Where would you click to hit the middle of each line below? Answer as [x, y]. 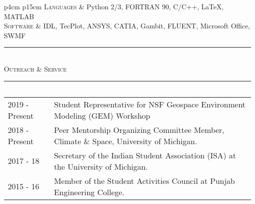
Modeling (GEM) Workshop [102, 115]
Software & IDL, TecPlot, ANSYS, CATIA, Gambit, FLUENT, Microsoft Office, [127, 26]
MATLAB [19, 16]
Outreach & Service [35, 68]
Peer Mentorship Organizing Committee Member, [139, 129]
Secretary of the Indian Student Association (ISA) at [145, 155]
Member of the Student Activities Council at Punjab [144, 180]
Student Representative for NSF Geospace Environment [150, 104]
